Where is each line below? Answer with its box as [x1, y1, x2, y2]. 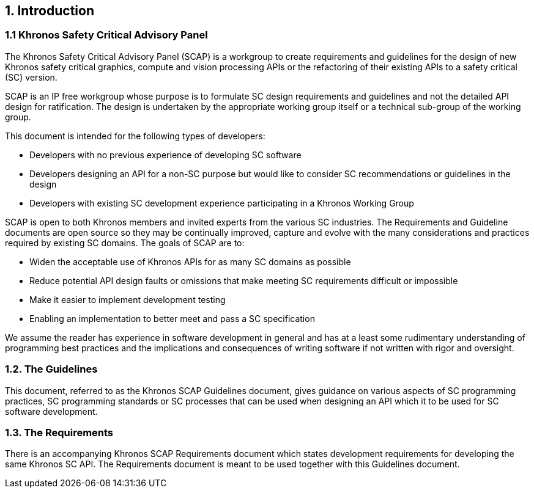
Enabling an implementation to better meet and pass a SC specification [29, 313, 315, 324]
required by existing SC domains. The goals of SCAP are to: [5, 237, 245, 248]
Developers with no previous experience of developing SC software [29, 149, 302, 160]
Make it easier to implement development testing [29, 294, 226, 305]
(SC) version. [5, 71, 57, 82]
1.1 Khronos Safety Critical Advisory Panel [5, 29, 208, 42]
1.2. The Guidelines [5, 363, 98, 376]
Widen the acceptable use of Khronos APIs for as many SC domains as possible [29, 256, 351, 267]
